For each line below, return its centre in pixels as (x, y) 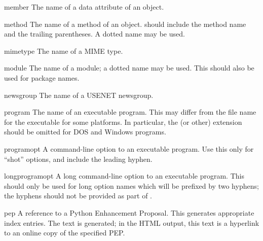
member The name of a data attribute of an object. (84, 7)
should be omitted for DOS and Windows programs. (85, 132)
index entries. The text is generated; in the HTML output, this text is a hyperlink (132, 222)
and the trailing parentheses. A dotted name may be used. (95, 34)
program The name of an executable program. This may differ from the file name (130, 112)
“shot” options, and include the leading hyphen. (78, 159)
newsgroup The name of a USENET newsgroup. (79, 95)
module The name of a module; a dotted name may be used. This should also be (129, 68)
